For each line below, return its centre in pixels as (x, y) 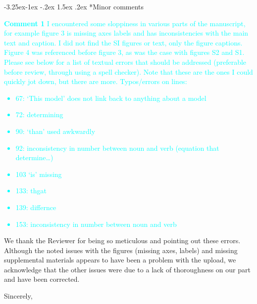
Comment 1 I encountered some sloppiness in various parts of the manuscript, (125, 23)
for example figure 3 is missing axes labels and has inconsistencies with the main (126, 33)
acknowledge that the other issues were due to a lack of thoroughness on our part (127, 269)
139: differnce (36, 207)
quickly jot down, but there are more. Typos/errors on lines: (96, 81)
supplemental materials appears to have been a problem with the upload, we (120, 260)
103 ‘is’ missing (39, 174)
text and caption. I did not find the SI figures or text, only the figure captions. (123, 42)
